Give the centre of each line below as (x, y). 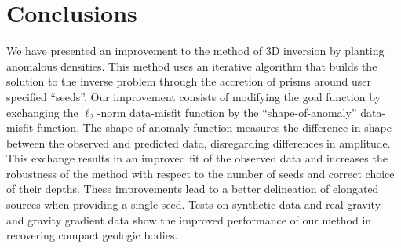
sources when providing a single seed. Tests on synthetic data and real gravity (194, 204)
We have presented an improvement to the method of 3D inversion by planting (195, 51)
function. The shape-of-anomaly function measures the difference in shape (214, 128)
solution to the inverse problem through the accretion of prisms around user (189, 81)
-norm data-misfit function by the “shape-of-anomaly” (227, 112)
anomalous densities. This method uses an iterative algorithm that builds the (192, 66)
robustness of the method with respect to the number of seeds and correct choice (200, 173)
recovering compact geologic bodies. (92, 235)
